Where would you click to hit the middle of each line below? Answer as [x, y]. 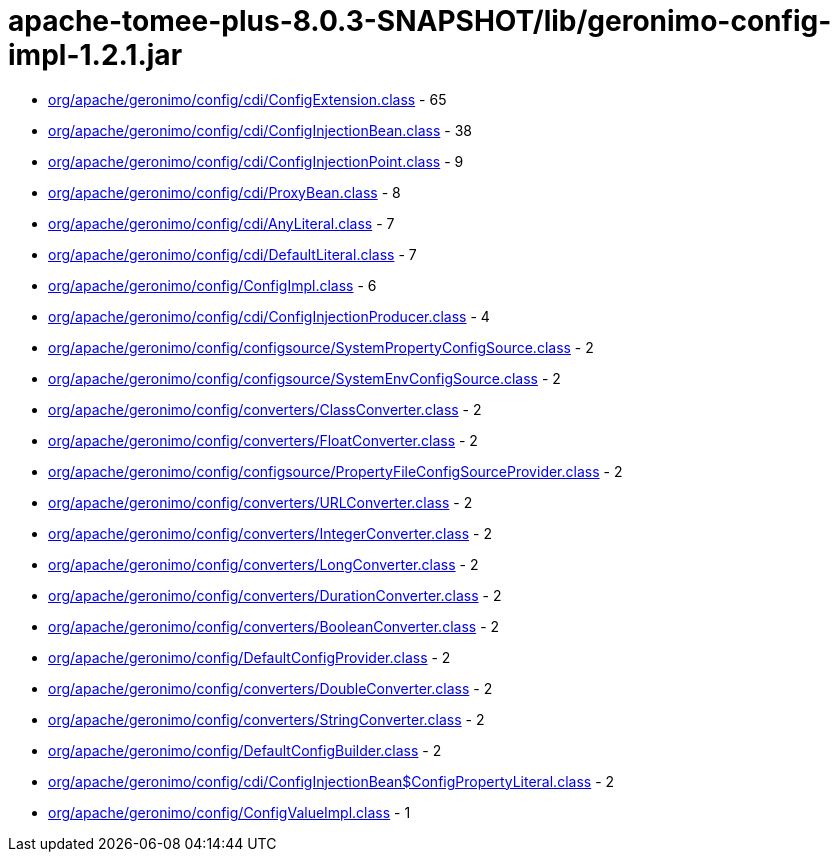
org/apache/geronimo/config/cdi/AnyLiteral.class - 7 [221, 223]
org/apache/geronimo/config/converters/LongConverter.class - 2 [263, 564]
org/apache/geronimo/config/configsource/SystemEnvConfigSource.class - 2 [304, 378]
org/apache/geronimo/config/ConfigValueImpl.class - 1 [229, 812]
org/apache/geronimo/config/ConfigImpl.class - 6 [212, 285]
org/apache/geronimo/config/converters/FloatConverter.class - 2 [263, 440]
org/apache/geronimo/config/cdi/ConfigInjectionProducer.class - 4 [269, 316]
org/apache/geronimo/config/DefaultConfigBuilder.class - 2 [245, 750]
